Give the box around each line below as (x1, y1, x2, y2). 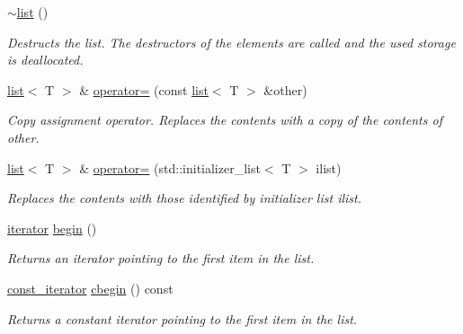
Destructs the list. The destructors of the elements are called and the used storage (7, 32, 456, 51)
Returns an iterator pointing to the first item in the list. (7, 249, 315, 268)
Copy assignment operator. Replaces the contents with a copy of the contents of (7, 110, 442, 129)
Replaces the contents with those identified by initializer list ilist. (7, 189, 361, 207)
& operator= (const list (79, 80, 209, 99)
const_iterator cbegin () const (7, 278, 174, 297)
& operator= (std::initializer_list (79, 158, 261, 177)
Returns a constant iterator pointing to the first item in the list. (7, 309, 358, 328)
